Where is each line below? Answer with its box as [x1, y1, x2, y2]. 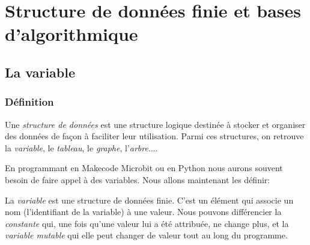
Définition [5, 94, 54, 109]
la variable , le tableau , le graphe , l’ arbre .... [5, 141, 158, 154]
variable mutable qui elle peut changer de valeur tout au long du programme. [5, 229, 288, 241]
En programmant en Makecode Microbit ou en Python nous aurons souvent [5, 162, 283, 174]
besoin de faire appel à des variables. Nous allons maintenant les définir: [5, 173, 270, 186]
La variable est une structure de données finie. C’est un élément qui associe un [5, 193, 294, 206]
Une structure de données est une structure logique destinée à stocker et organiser [5, 118, 306, 130]
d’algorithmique [5, 22, 138, 46]
